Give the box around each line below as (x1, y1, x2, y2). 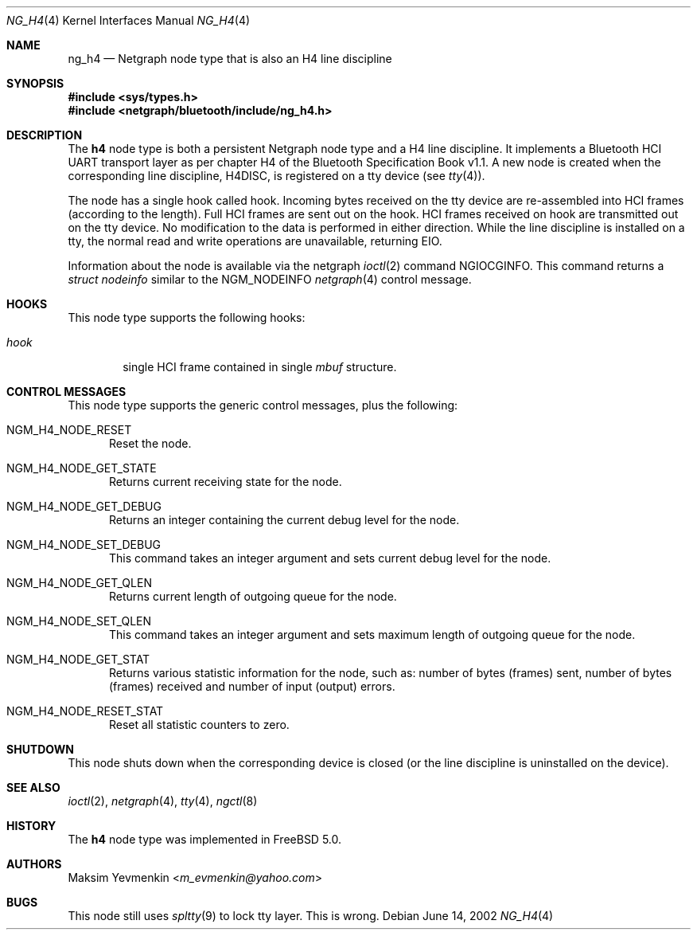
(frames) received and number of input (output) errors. (109, 679, 395, 693)
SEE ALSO (6, 781, 60, 794)
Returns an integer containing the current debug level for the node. (109, 513, 460, 527)
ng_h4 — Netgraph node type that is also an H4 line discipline (68, 52, 392, 65)
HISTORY (6, 819, 56, 832)
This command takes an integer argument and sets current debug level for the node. (109, 551, 551, 565)
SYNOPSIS (6, 76, 64, 90)
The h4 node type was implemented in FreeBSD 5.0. (68, 832, 342, 846)
